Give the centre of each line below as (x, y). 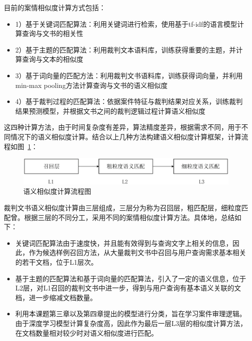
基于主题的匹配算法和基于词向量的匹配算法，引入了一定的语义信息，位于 (131, 278)
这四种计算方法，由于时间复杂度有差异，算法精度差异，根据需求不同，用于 (123, 127)
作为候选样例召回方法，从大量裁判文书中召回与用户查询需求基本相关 (137, 252)
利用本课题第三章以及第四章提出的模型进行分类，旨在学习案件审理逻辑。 (131, 314)
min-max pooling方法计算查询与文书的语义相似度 (91, 85)
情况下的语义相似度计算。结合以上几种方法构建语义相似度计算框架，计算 (126, 136)
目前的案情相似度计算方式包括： (55, 7)
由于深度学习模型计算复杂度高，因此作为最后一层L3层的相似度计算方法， (131, 323)
